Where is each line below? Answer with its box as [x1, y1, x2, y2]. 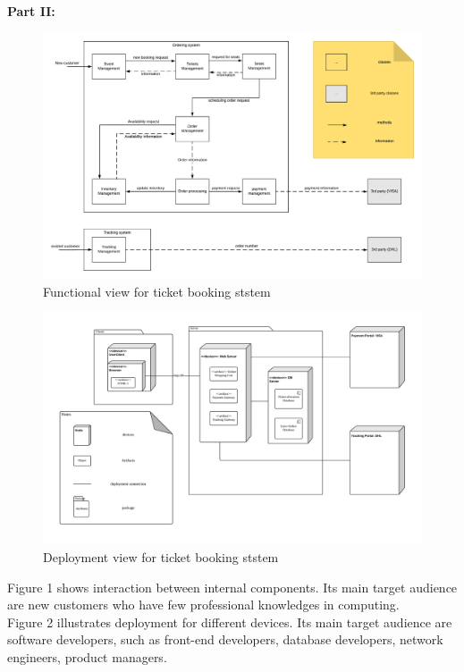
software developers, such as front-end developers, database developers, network [7, 630, 443, 649]
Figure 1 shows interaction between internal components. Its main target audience [7, 577, 458, 596]
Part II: [7, 2, 55, 20]
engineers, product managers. [7, 647, 167, 666]
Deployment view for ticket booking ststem [43, 547, 279, 566]
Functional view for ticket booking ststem [43, 281, 271, 300]
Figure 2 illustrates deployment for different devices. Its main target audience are [7, 612, 452, 631]
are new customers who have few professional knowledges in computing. [7, 595, 400, 614]
